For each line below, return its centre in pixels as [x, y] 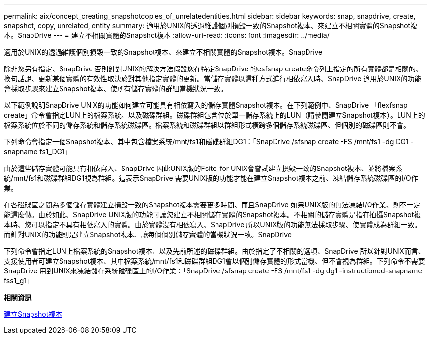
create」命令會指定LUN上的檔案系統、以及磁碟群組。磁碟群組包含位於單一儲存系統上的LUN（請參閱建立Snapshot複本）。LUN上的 [215, 115]
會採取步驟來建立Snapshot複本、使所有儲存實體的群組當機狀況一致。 [116, 88]
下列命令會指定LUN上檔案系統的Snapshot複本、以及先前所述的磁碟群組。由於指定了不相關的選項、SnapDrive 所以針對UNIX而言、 [215, 251]
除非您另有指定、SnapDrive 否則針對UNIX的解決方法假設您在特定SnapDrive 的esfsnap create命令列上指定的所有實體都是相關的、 [214, 69]
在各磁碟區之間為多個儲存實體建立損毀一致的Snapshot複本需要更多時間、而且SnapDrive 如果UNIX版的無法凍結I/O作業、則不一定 [212, 205]
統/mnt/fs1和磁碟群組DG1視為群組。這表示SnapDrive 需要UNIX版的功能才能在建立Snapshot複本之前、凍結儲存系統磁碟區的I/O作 [211, 178]
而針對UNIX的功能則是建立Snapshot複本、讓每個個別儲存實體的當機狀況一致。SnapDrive [148, 234]
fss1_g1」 [19, 281]
